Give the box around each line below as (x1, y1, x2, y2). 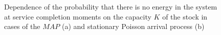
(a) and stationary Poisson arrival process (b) (61, 21, 205, 31)
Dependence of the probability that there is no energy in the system (4, 1, 217, 11)
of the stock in (162, 11, 208, 21)
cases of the (4, 21, 40, 31)
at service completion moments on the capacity (4, 11, 151, 21)
